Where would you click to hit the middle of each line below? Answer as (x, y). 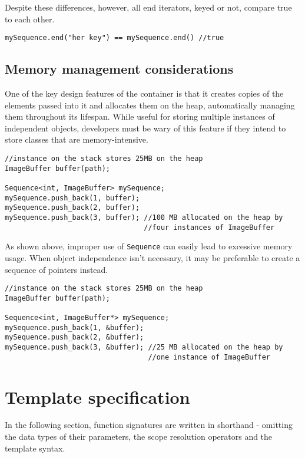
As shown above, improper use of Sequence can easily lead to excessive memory (149, 246)
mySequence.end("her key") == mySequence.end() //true (115, 38)
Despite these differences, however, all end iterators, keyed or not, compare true (148, 7)
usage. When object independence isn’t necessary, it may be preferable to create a (152, 257)
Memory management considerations (119, 69)
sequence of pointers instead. (57, 269)
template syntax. (35, 448)
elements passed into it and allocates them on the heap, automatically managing (150, 105)
